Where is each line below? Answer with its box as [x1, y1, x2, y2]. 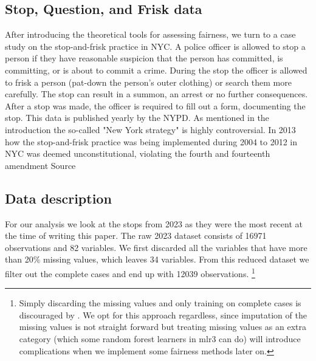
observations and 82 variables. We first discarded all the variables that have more [5, 241, 307, 253]
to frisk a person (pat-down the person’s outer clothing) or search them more [5, 75, 292, 88]
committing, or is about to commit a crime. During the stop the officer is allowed [5, 63, 307, 76]
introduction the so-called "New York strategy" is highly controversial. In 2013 [5, 123, 296, 136]
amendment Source [5, 159, 76, 171]
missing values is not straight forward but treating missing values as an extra [19, 320, 307, 333]
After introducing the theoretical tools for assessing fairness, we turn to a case [5, 28, 296, 41]
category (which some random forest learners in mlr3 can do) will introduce [19, 332, 301, 345]
